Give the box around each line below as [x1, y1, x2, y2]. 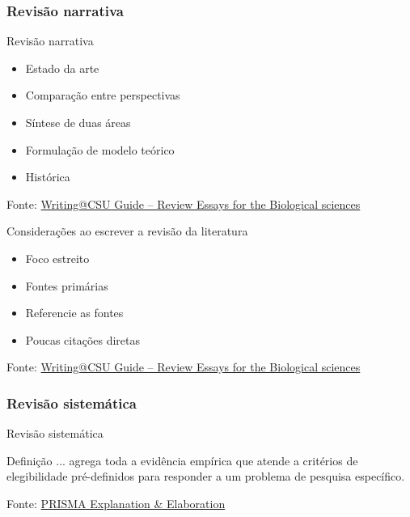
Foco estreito [25, 249, 90, 266]
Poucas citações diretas [25, 331, 141, 348]
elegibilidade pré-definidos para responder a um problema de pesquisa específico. [6, 468, 405, 485]
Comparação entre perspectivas [25, 87, 180, 104]
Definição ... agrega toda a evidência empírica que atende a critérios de [6, 451, 358, 468]
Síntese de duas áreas [25, 114, 131, 130]
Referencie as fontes [25, 304, 124, 321]
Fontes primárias [25, 277, 108, 294]
